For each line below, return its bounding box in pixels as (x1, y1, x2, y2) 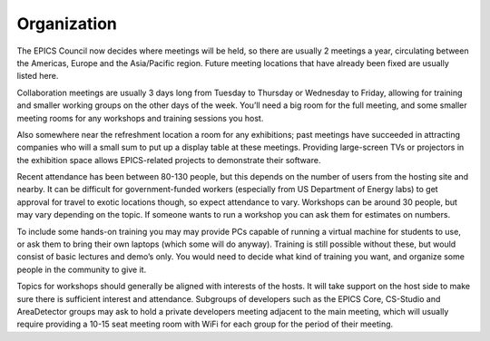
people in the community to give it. (16, 264, 147, 275)
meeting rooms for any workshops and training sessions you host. (16, 112, 264, 123)
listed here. (16, 71, 59, 82)
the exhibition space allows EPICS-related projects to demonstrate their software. (16, 154, 321, 165)
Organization (16, 14, 117, 34)
